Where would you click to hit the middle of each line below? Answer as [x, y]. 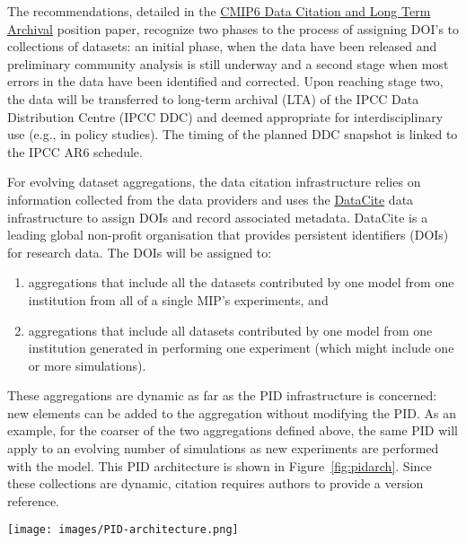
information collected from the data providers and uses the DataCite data [211, 199]
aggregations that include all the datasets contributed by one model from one [241, 282]
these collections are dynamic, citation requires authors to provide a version [215, 483]
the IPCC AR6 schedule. [75, 151]
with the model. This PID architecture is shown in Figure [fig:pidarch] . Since [220, 465]
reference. [34, 500]
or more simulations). [87, 365]
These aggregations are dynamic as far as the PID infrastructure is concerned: [222, 395]
